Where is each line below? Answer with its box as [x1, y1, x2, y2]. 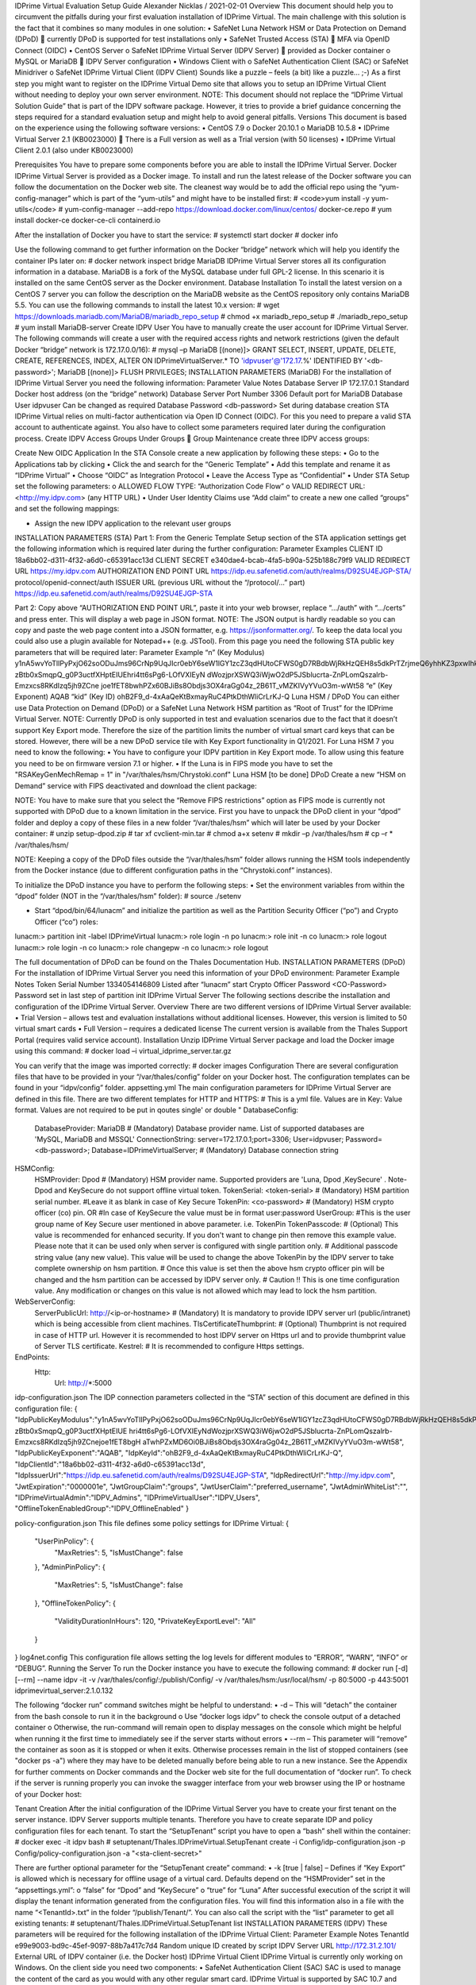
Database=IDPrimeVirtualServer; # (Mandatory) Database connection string [91, 1146, 339, 1155]
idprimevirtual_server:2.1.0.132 [14, 1686, 113, 1695]
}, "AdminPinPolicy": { [34, 1562, 106, 1571]
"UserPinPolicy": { [34, 1536, 94, 1546]
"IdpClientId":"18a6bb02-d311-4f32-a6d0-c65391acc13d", [14, 1459, 205, 1469]
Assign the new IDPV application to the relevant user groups [34, 518, 232, 528]
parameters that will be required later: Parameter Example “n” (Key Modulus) [14, 647, 265, 657]
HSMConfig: [14, 1163, 56, 1173]
